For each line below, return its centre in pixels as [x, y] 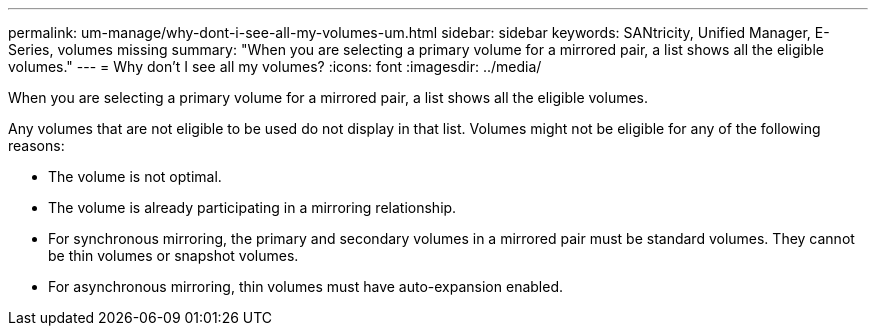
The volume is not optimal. [135, 176]
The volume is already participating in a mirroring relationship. [252, 207]
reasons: [36, 145]
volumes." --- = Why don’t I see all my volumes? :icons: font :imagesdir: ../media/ [275, 66]
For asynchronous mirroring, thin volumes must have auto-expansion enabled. [305, 286]
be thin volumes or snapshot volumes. [173, 255]
